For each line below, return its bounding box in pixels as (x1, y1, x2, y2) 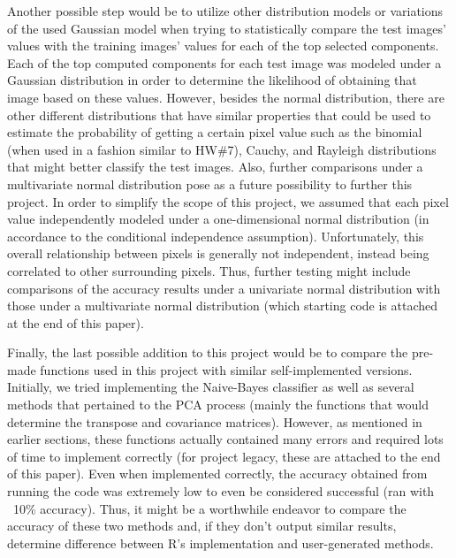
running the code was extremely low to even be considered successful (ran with (7, 482, 435, 501)
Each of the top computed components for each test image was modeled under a (7, 53, 442, 72)
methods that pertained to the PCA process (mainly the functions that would (7, 395, 429, 414)
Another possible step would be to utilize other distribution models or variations (7, 2, 444, 19)
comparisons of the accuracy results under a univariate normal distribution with (7, 279, 441, 297)
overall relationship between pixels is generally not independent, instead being (7, 244, 429, 263)
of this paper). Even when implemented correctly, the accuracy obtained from (7, 464, 428, 483)
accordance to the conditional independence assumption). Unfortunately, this (7, 226, 424, 245)
